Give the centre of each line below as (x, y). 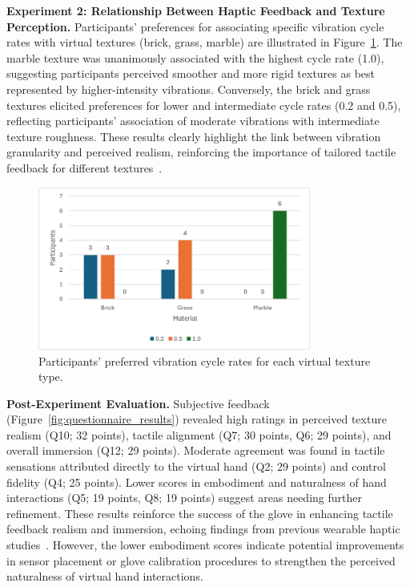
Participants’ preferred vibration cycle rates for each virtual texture (205, 360)
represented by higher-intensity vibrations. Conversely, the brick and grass (189, 89)
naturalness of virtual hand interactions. (105, 576)
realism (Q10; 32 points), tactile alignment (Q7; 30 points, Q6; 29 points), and (199, 434)
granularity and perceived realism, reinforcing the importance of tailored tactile (201, 152)
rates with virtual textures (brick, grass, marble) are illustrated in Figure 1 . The (205, 42)
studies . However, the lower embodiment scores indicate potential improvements (205, 545)
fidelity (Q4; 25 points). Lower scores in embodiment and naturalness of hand (197, 482)
